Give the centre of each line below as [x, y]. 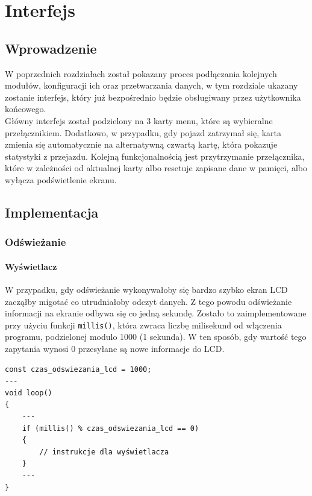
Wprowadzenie [51, 48]
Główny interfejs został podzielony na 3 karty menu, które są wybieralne [139, 120]
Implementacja [52, 212]
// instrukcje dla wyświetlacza [104, 452]
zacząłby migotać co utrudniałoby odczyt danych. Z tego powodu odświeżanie [148, 301]
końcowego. [26, 109]
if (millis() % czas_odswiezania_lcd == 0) [111, 428]
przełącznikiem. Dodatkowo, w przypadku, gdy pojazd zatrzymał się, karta [143, 132]
